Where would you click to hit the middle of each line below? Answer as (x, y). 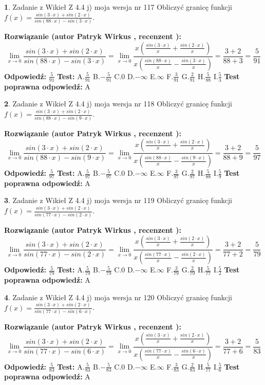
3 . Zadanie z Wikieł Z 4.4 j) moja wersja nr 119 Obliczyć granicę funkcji (118, 200)
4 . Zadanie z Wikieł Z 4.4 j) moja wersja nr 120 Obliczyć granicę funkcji (118, 297)
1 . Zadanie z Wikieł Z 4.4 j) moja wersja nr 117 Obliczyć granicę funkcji (118, 7)
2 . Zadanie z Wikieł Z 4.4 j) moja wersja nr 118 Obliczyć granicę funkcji (118, 104)
